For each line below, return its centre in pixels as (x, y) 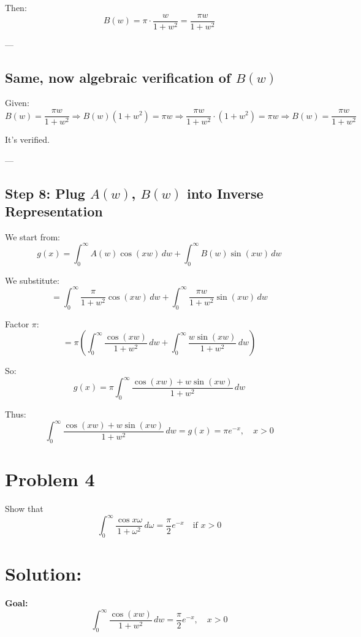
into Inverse (225, 193)
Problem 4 (50, 479)
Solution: (44, 574)
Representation (54, 211)
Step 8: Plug (45, 193)
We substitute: (32, 280)
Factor (17, 323)
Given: (17, 103)
